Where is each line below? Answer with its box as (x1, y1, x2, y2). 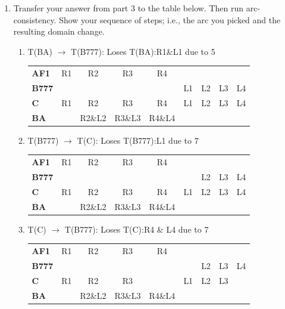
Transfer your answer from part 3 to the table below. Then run (13, 2, 244, 14)
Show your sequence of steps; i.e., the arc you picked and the (59, 13, 281, 26)
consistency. (13, 13, 57, 26)
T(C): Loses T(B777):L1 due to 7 (77, 134, 199, 146)
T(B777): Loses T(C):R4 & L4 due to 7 (64, 223, 209, 235)
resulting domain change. (13, 25, 105, 38)
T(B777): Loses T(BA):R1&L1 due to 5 (71, 45, 215, 57)
